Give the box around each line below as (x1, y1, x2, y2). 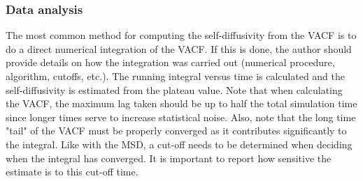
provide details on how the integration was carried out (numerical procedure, (6, 55, 335, 70)
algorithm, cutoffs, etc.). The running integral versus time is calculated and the (6, 69, 346, 83)
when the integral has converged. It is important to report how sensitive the (6, 150, 332, 165)
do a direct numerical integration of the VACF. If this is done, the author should (6, 41, 352, 56)
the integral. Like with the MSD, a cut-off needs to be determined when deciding (6, 136, 353, 151)
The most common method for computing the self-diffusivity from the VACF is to (6, 28, 357, 42)
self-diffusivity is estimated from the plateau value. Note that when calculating (6, 82, 343, 97)
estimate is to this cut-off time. (6, 164, 138, 179)
